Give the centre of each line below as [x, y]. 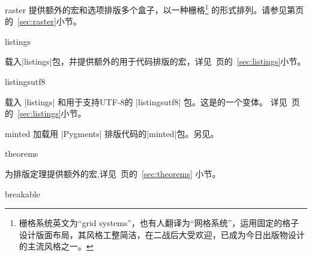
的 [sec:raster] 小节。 [43, 21]
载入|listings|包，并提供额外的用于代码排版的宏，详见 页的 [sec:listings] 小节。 [155, 61]
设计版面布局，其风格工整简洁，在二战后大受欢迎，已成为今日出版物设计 [162, 234]
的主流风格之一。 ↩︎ [56, 246]
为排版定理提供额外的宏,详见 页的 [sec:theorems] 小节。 [113, 173]
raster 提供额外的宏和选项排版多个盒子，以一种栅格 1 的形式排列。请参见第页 [154, 9]
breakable [22, 193]
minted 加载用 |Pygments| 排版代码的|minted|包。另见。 [112, 133]
